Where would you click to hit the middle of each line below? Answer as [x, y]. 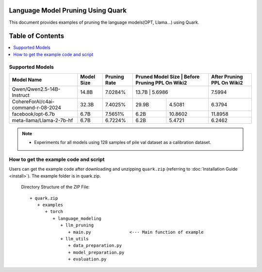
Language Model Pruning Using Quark [68, 10]
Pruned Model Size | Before [168, 77]
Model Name [27, 80]
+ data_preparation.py [95, 246]
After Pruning [227, 77]
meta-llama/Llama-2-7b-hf [42, 120]
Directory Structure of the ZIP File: [55, 187]
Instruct [21, 95]
